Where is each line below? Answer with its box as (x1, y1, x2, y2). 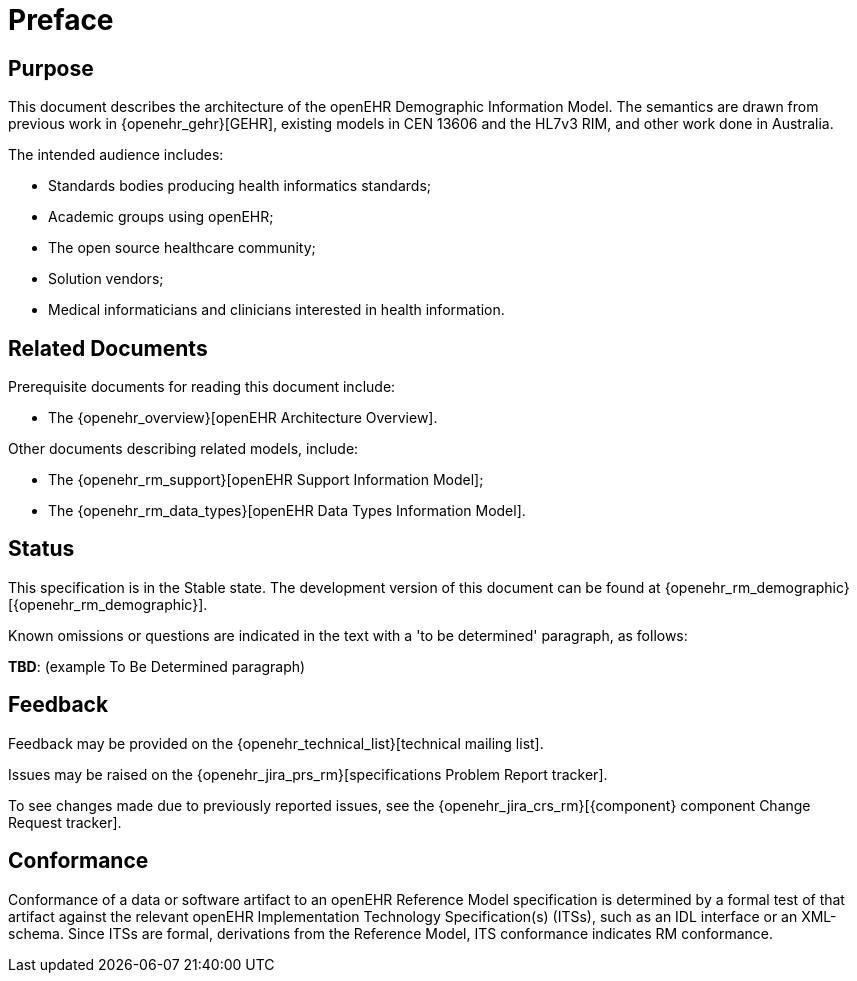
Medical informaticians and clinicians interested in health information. (48, 301, 505, 319)
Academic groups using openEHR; (48, 208, 274, 226)
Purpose (8, 55, 94, 81)
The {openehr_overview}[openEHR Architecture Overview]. (48, 409, 438, 427)
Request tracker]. (8, 813, 122, 831)
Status (8, 536, 75, 562)
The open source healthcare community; (48, 239, 316, 257)
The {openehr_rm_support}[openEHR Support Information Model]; (48, 471, 484, 489)
